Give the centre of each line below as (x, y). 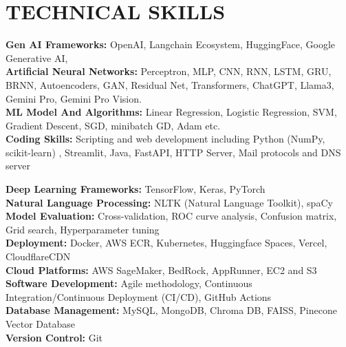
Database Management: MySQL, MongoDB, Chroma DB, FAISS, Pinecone (171, 310)
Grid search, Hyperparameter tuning (83, 229)
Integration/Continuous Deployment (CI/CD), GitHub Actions (139, 296)
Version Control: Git (54, 337)
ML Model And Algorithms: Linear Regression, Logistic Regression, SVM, (171, 112)
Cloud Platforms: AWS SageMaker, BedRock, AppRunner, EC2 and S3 (161, 270)
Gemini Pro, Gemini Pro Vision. (74, 98)
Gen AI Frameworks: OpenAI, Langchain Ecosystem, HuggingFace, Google (171, 44)
